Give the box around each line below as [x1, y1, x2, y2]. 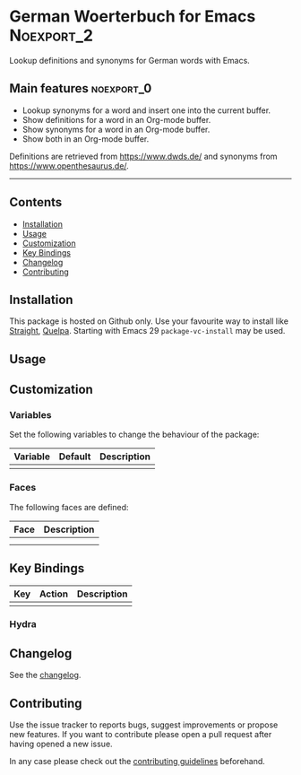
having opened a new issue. [9, 738, 114, 750]
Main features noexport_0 [9, 81, 152, 96]
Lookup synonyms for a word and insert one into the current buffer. [21, 105, 271, 116]
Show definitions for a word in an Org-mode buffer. [21, 114, 211, 125]
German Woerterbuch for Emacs [9, 6, 256, 27]
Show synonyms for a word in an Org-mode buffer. [21, 124, 211, 135]
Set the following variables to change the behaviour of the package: [9, 429, 260, 440]
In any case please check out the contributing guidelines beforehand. [9, 756, 266, 767]
